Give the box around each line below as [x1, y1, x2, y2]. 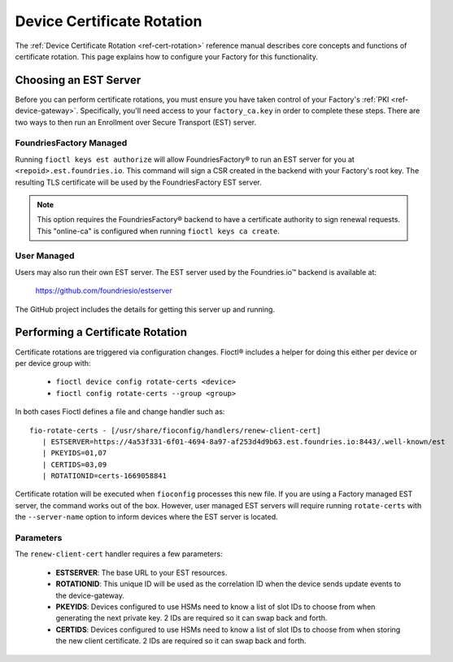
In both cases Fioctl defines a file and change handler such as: [15, 407, 225, 416]
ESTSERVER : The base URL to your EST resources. [55, 568, 228, 577]
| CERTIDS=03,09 [41, 459, 107, 469]
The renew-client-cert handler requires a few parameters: [15, 549, 223, 559]
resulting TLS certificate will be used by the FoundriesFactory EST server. [15, 177, 262, 187]
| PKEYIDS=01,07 [41, 448, 107, 458]
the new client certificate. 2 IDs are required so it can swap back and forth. [55, 636, 307, 646]
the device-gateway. [55, 590, 125, 600]
